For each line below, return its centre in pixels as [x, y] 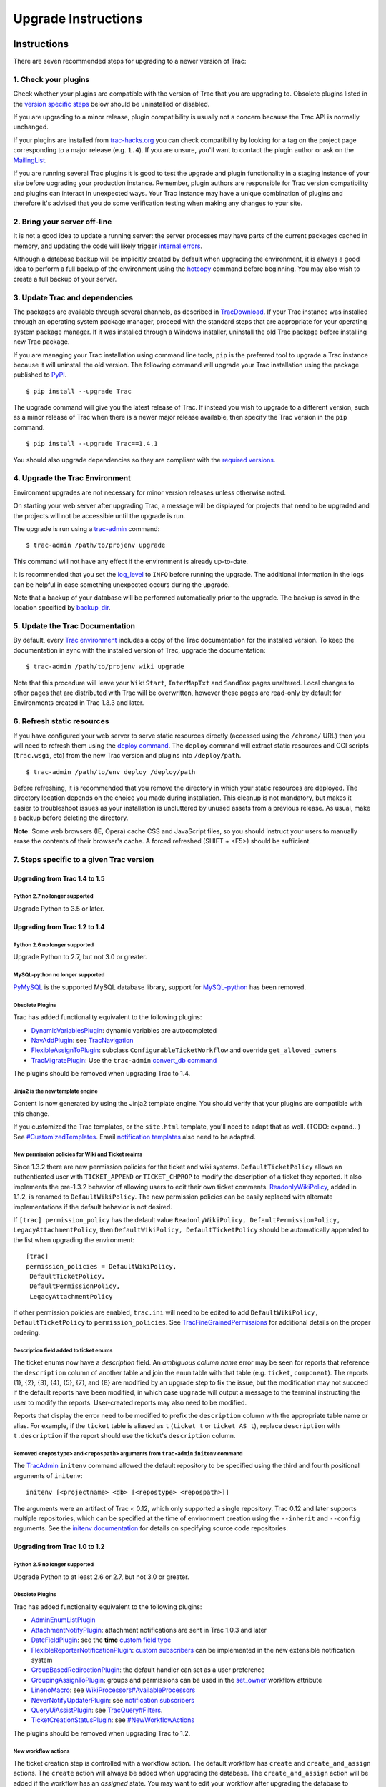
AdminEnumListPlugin [63, 1620]
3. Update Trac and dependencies [73, 297]
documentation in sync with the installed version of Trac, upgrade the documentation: [139, 650]
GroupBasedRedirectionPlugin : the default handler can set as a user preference [148, 1670]
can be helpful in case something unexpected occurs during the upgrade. [122, 584]
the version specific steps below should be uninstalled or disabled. [112, 104]
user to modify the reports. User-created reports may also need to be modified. [130, 1402]
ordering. [27, 1332]
